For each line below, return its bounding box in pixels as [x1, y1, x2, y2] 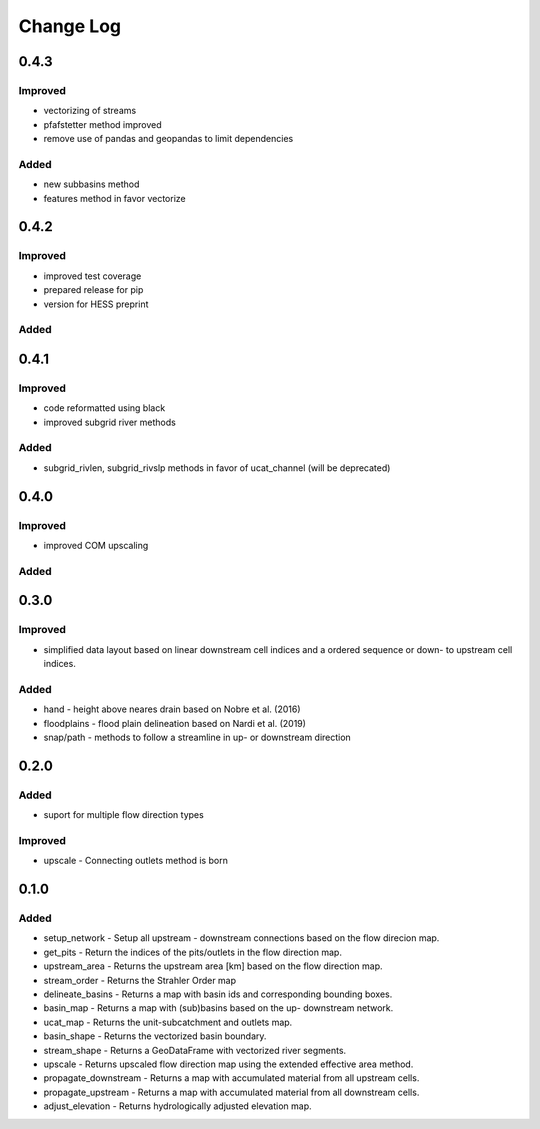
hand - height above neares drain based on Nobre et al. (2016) [43, 703, 301, 715]
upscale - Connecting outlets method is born [43, 855, 229, 867]
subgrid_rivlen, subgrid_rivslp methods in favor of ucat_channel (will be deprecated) [43, 461, 391, 474]
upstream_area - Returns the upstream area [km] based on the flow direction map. [43, 960, 383, 972]
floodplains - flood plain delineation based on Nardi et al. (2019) [43, 717, 307, 729]
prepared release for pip [43, 284, 144, 296]
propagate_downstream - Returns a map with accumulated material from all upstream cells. [43, 1072, 420, 1084]
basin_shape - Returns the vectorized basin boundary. [43, 1030, 267, 1042]
